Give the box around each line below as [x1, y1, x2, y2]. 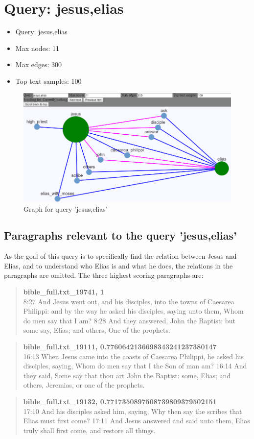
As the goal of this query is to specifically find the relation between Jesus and [4, 251, 237, 261]
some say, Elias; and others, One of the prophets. [23, 325, 170, 335]
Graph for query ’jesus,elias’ [23, 204, 108, 214]
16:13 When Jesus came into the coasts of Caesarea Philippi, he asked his [23, 351, 244, 361]
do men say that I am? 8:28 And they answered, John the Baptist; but [23, 315, 235, 325]
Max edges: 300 [15, 59, 62, 70]
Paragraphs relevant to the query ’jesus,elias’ [4, 228, 237, 243]
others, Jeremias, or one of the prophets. [23, 380, 145, 390]
